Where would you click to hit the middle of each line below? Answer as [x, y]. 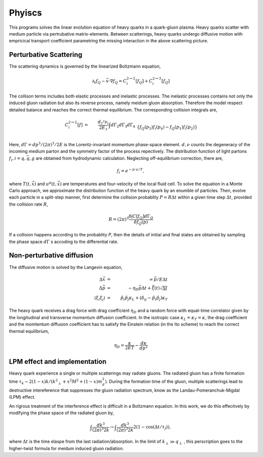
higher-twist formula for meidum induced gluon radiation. [66, 448]
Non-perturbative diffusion [51, 256]
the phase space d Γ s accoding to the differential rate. [64, 242]
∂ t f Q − [99, 82]
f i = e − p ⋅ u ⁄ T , [131, 171]
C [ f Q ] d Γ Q [143, 217]
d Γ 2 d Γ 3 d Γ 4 [123, 125]
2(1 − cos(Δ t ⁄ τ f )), [152, 428]
